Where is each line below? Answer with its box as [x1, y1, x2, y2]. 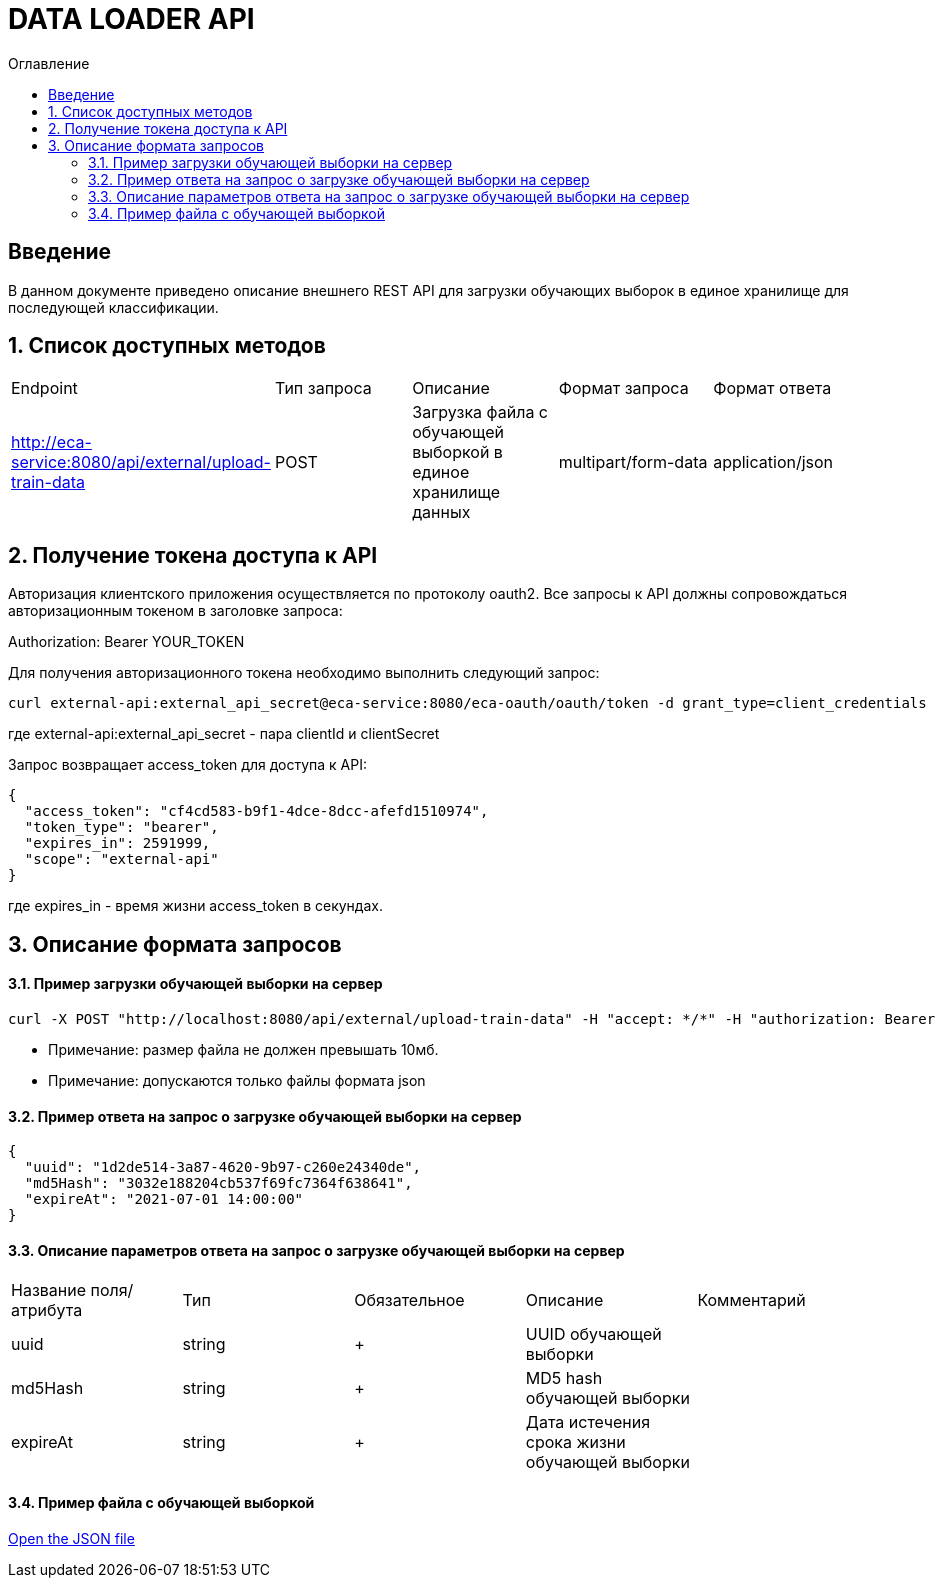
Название [11, 1280, 87, 1301]
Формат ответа [713, 378, 832, 399]
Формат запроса [558, 378, 689, 399]
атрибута [11, 1300, 83, 1321]
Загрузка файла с [412, 402, 549, 423]
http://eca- [11, 432, 92, 453]
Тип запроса [274, 378, 372, 399]
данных [412, 502, 471, 523]
